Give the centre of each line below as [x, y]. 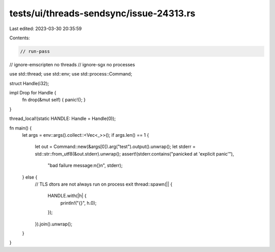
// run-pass [35, 51]
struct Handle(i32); [29, 83]
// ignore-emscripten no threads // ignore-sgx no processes [72, 64]
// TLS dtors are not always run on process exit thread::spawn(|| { [104, 184]
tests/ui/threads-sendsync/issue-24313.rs [102, 13]
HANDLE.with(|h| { [67, 196]
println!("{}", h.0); [78, 203]
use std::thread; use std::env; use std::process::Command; [71, 74]
